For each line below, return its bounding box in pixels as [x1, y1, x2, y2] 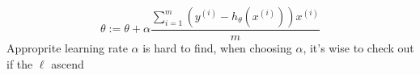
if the [6, 55, 33, 72]
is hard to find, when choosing [142, 40, 292, 56]
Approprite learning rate [6, 40, 128, 56]
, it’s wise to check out [303, 40, 414, 56]
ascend [51, 55, 84, 72]
